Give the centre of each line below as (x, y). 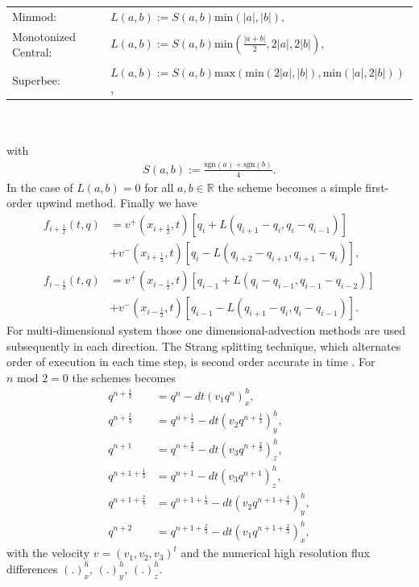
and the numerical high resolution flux (275, 553)
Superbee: (36, 79)
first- (377, 187)
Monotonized (44, 36)
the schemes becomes (124, 377)
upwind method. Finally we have (116, 203)
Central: (32, 52)
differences (32, 568)
